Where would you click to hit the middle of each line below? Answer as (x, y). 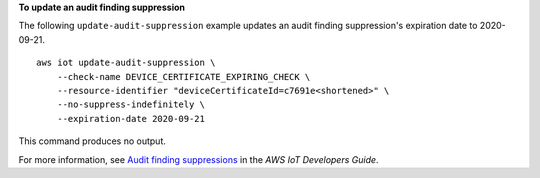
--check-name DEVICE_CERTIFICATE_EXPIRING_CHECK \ (183, 76)
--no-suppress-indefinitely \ (130, 104)
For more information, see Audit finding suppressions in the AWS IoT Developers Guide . (198, 159)
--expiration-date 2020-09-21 (130, 118)
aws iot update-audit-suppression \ (126, 63)
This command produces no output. (92, 141)
